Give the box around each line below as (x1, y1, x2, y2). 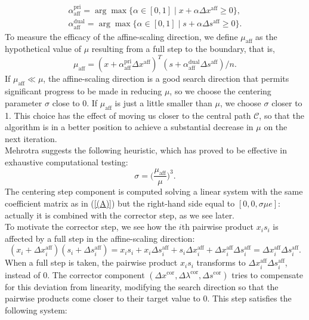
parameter (5, 96, 42, 109)
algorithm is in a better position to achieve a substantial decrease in (5, 121, 254, 133)
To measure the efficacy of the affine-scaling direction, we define (5, 30, 238, 42)
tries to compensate (231, 268, 303, 281)
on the (264, 121, 288, 133)
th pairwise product (181, 220, 254, 233)
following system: (5, 303, 67, 316)
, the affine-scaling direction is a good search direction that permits (43, 72, 289, 85)
